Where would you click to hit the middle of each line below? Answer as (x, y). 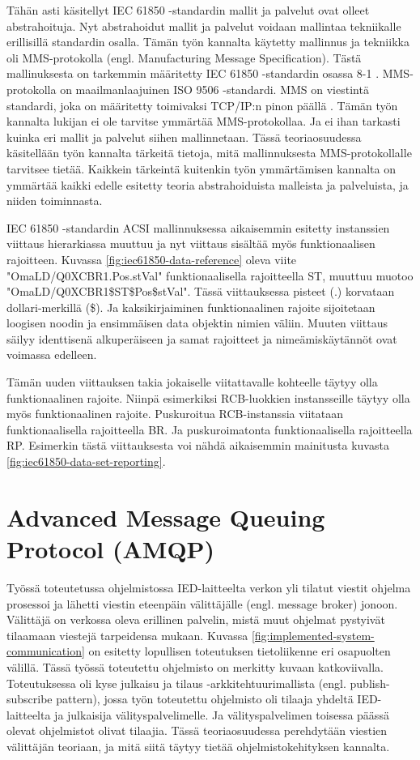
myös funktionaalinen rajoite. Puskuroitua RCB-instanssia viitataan (175, 414)
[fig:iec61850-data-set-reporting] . (86, 461)
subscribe (30, 699)
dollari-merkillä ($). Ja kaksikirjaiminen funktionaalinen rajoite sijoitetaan (191, 307)
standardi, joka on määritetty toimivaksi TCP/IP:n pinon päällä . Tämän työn (202, 105)
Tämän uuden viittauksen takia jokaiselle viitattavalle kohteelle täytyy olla (192, 382)
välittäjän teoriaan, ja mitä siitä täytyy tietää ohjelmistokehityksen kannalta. (198, 746)
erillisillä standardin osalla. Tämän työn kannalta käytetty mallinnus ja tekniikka (208, 42)
